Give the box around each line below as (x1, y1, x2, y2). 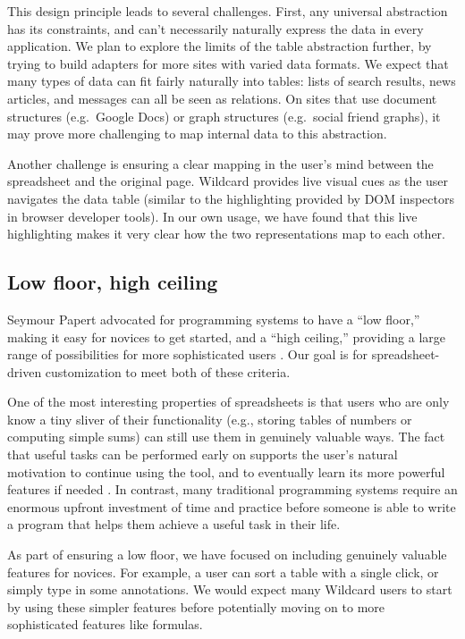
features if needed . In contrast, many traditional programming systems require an (7, 480, 458, 499)
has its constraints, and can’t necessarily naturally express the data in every (7, 19, 424, 38)
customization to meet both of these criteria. (45, 362, 291, 381)
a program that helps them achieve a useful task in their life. (7, 515, 341, 534)
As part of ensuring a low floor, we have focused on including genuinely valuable (7, 545, 447, 564)
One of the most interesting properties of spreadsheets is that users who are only (7, 392, 450, 411)
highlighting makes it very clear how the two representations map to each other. (7, 224, 445, 243)
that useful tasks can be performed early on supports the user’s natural (7, 445, 398, 464)
